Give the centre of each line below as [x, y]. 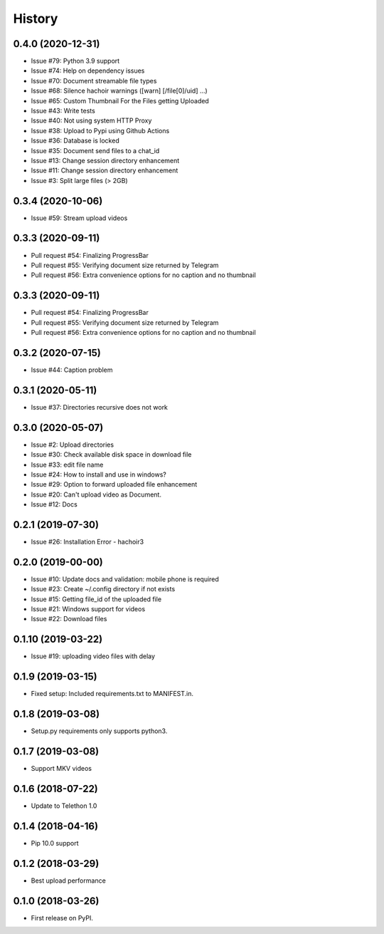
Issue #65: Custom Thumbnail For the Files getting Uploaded [120, 100]
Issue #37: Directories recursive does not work [100, 407]
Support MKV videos [62, 769]
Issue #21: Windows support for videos [88, 609]
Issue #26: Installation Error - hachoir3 [87, 542]
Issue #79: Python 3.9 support [75, 61]
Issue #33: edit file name [67, 465]
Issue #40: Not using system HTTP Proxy [91, 120]
